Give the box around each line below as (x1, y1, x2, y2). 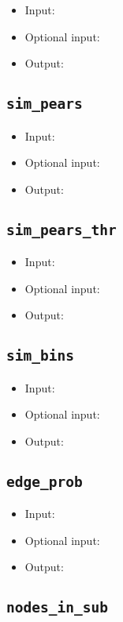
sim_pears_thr (6, 221, 117, 238)
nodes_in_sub (6, 599, 108, 616)
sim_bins (6, 347, 74, 365)
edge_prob (6, 473, 83, 490)
